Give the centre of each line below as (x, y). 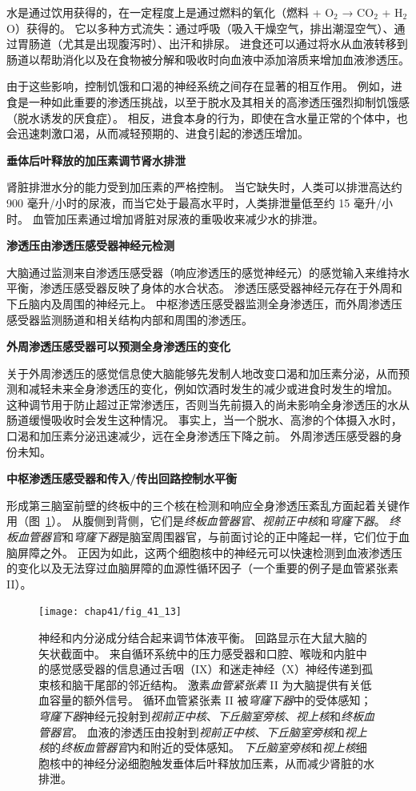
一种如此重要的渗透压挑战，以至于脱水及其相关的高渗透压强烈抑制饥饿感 (219, 101)
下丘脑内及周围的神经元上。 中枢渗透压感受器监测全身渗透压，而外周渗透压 (204, 303)
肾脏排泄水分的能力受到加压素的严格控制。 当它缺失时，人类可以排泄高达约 (204, 187)
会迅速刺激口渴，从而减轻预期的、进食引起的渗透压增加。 (158, 133)
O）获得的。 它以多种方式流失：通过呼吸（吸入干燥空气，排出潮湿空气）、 (200, 28)
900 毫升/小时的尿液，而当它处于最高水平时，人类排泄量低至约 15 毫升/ (194, 202)
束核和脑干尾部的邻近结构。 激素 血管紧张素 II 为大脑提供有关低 (205, 684)
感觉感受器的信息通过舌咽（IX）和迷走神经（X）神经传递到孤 (211, 669)
